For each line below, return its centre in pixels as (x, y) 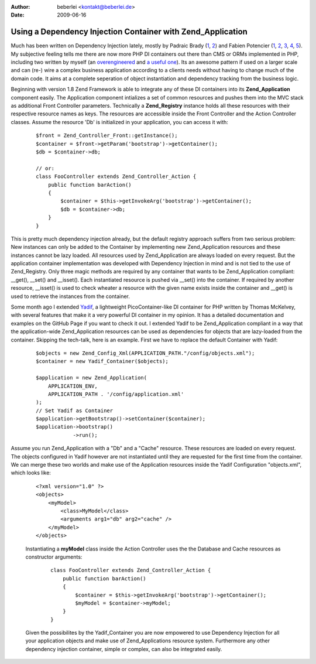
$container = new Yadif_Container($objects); (102, 361)
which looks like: (31, 473)
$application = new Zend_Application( (92, 378)
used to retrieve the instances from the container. (70, 296)
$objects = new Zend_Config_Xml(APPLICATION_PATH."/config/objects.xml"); (145, 353)
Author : (20, 7)
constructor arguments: (54, 557)
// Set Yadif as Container (75, 410)
